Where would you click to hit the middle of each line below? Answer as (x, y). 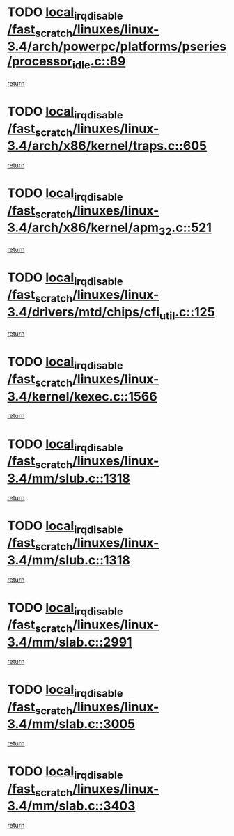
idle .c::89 (99, 63)
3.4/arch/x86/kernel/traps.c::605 (107, 146)
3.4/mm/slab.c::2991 (70, 642)
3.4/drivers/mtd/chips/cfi (84, 312)
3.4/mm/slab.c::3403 (71, 806)
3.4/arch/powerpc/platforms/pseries (117, 47)
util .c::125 (187, 313)
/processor (40, 62)
